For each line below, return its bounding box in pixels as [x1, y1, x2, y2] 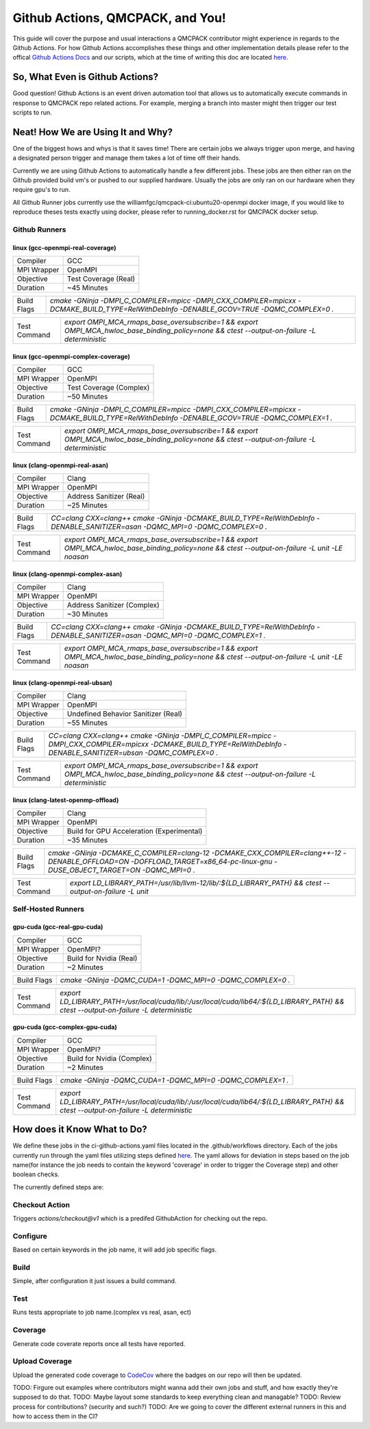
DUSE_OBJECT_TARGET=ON [48, 865, 140, 875]
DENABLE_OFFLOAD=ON [48, 857, 129, 867]
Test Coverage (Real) [66, 274, 136, 284]
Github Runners [12, 225, 66, 234]
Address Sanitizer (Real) [66, 492, 145, 501]
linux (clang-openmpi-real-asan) [12, 461, 109, 469]
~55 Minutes [66, 718, 108, 728]
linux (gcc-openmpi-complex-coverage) [12, 352, 130, 360]
